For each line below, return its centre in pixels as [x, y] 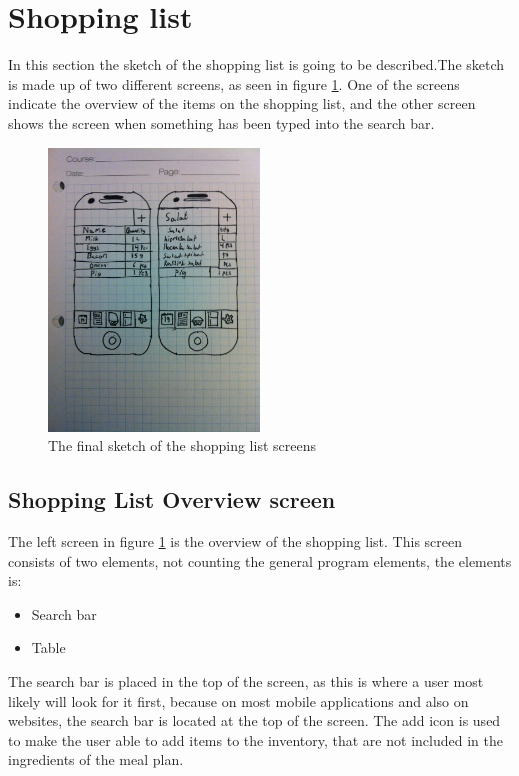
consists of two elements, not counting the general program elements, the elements [260, 560]
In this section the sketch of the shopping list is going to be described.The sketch [256, 64]
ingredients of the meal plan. [96, 759]
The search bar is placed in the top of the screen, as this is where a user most [246, 681]
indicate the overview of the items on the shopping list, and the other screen [242, 103]
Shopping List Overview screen [172, 499]
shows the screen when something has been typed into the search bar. [221, 122]
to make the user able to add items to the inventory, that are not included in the [255, 739]
